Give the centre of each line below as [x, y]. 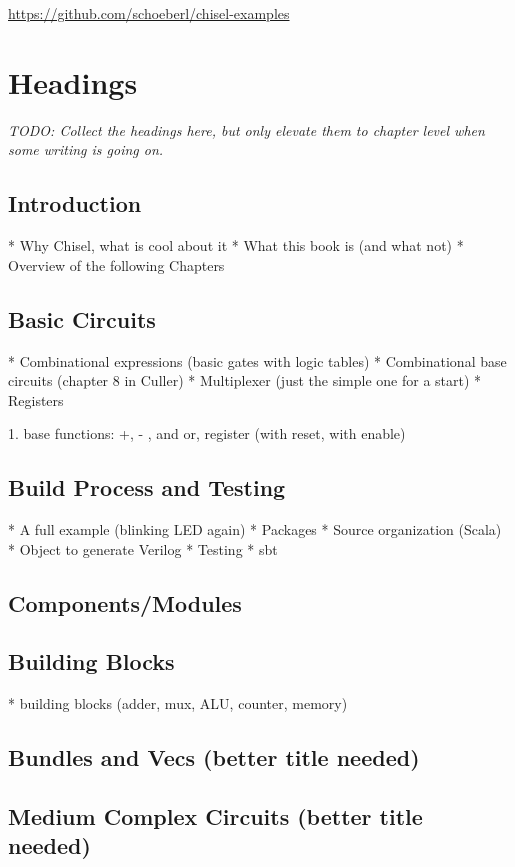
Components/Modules [125, 602]
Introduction [75, 203]
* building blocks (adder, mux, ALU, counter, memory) [178, 703]
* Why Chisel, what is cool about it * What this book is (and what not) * [236, 245]
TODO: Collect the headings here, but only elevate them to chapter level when [246, 129]
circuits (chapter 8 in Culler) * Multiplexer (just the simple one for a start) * [245, 380]
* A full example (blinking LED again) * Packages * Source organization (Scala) [255, 529]
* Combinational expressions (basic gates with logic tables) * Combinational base [257, 360]
